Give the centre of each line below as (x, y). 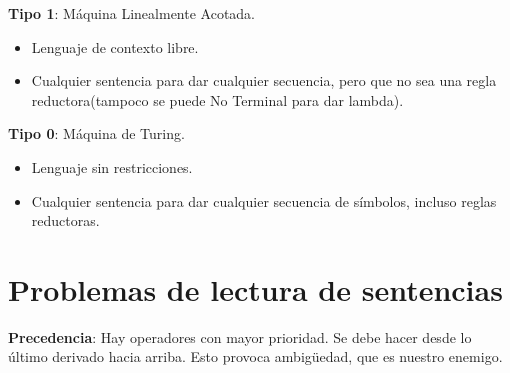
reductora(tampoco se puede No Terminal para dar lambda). (217, 99)
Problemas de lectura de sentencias (255, 288)
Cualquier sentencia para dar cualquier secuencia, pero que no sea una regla (264, 80)
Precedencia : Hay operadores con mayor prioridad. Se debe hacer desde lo (240, 336)
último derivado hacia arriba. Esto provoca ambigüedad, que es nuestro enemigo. (255, 356)
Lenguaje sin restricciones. (112, 166)
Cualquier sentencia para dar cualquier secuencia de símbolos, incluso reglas (264, 200)
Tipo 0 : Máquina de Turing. (96, 133)
